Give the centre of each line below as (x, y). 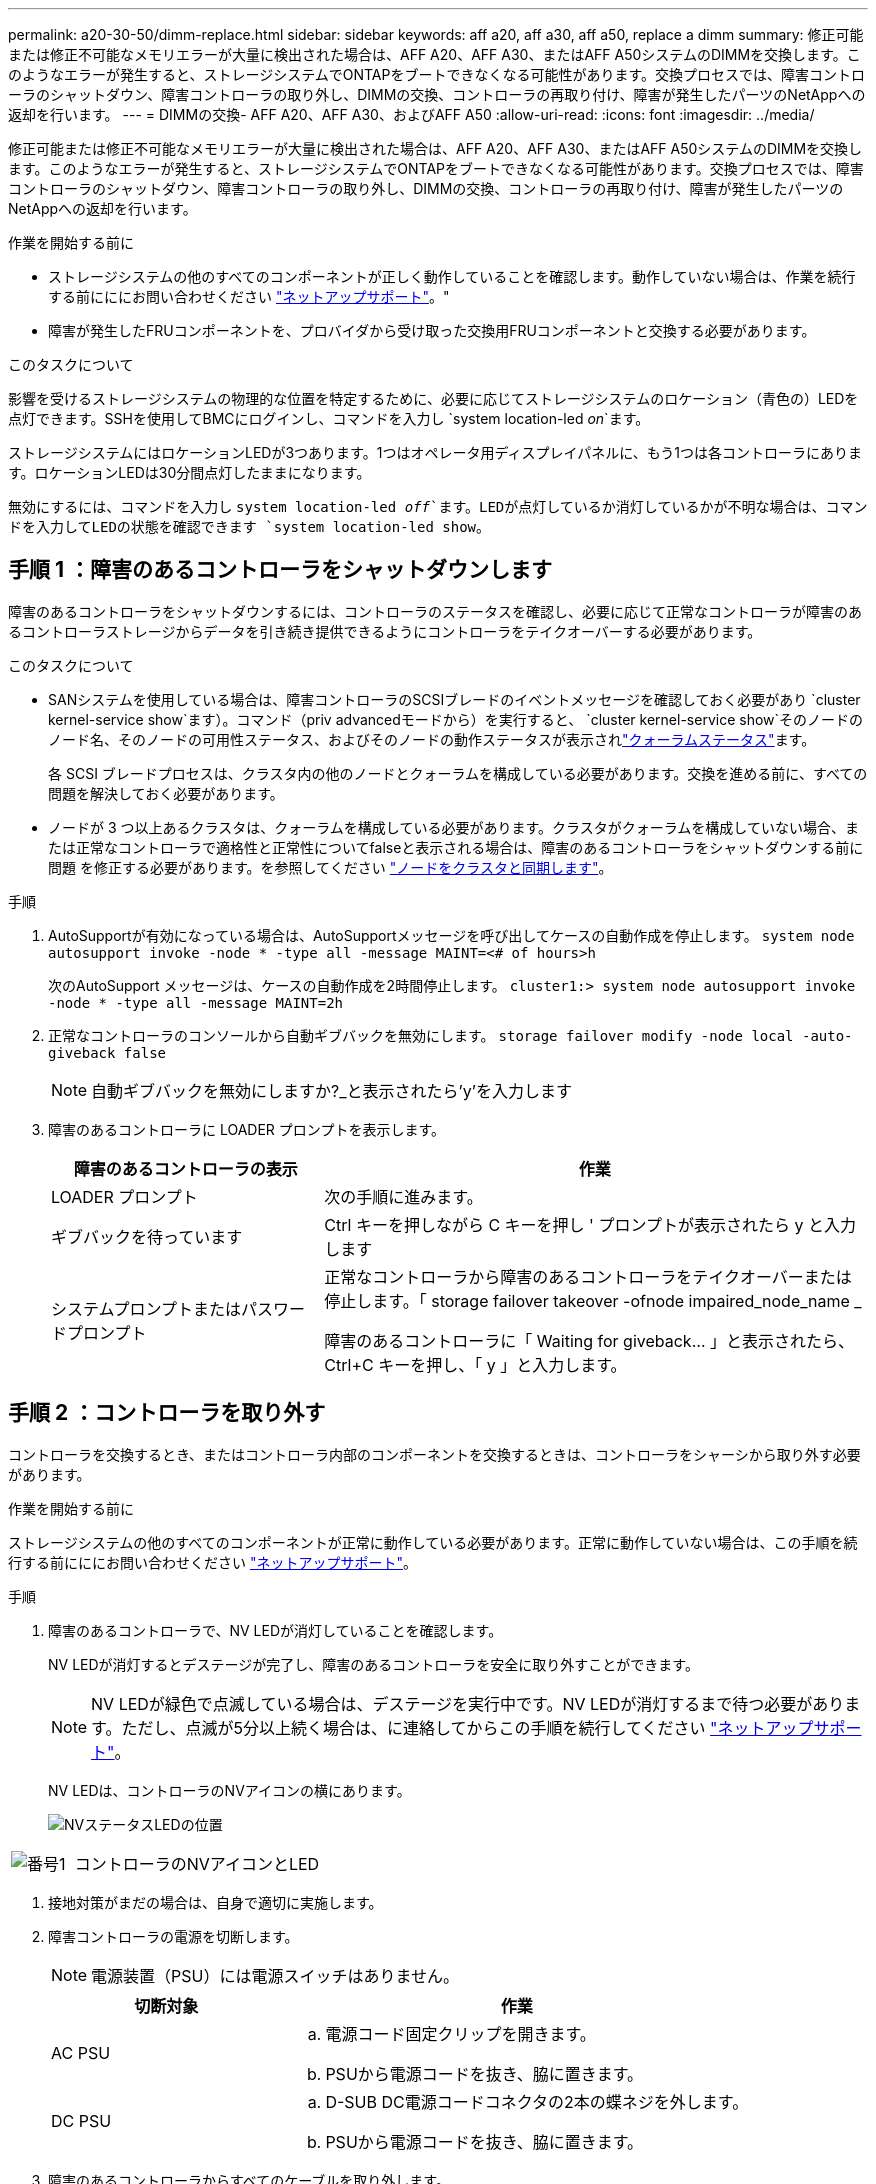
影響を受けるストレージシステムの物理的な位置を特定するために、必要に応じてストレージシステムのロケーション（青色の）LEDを (433, 398)
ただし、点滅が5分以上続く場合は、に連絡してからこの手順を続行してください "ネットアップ (467, 1727)
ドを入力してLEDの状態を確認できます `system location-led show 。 (249, 526)
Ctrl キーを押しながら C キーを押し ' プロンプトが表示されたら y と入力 (590, 1224)
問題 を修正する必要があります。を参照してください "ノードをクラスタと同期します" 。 (330, 867)
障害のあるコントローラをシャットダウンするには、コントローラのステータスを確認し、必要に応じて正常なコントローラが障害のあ (435, 611)
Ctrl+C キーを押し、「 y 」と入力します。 (475, 1364)
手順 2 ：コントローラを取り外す (167, 1413)
